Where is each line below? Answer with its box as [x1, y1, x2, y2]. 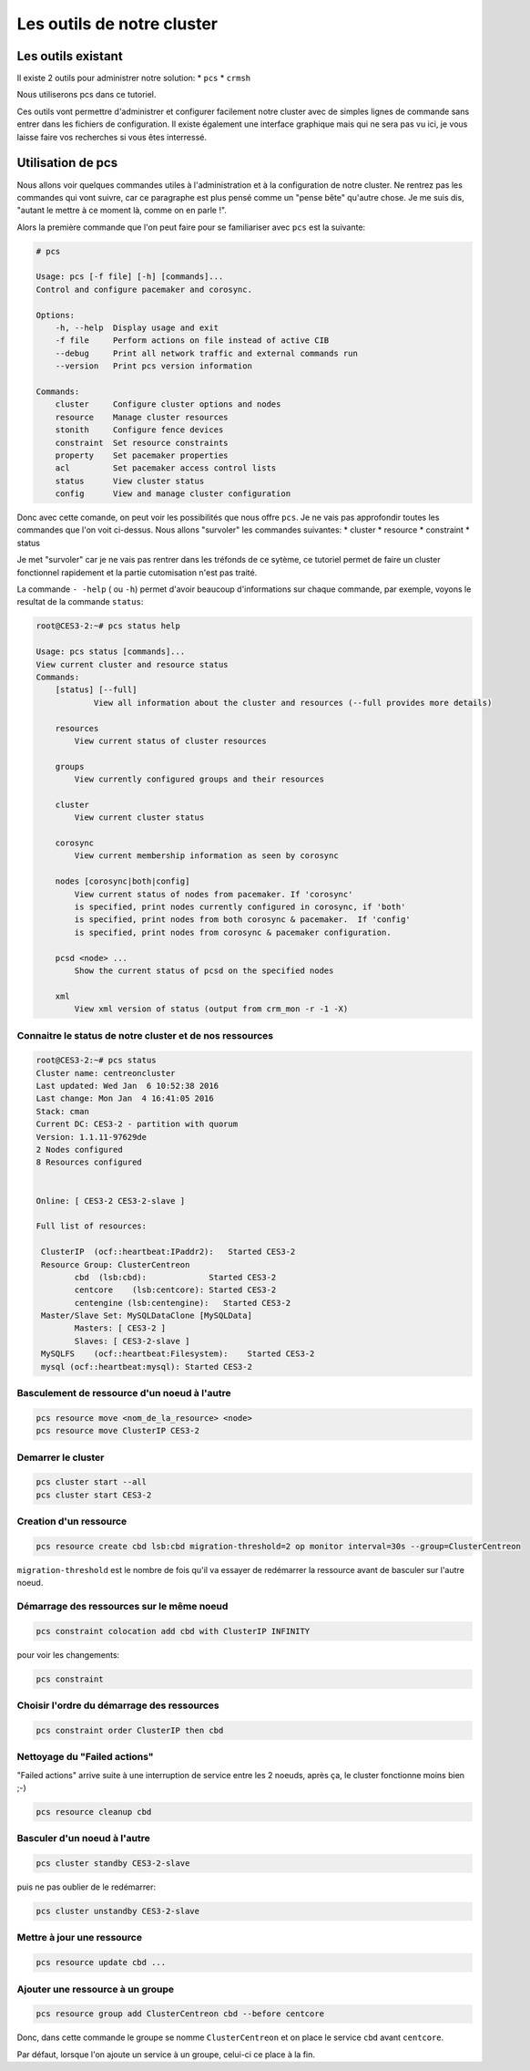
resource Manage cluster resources [55, 411, 229, 422]
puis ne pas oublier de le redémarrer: [16, 1881, 157, 1892]
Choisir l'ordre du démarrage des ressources [16, 1699, 219, 1712]
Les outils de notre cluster [16, 14, 219, 34]
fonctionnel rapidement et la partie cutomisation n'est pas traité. [16, 566, 258, 578]
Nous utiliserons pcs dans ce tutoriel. [16, 89, 157, 100]
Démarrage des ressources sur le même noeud [16, 1600, 229, 1612]
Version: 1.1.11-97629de [36, 1132, 148, 1142]
